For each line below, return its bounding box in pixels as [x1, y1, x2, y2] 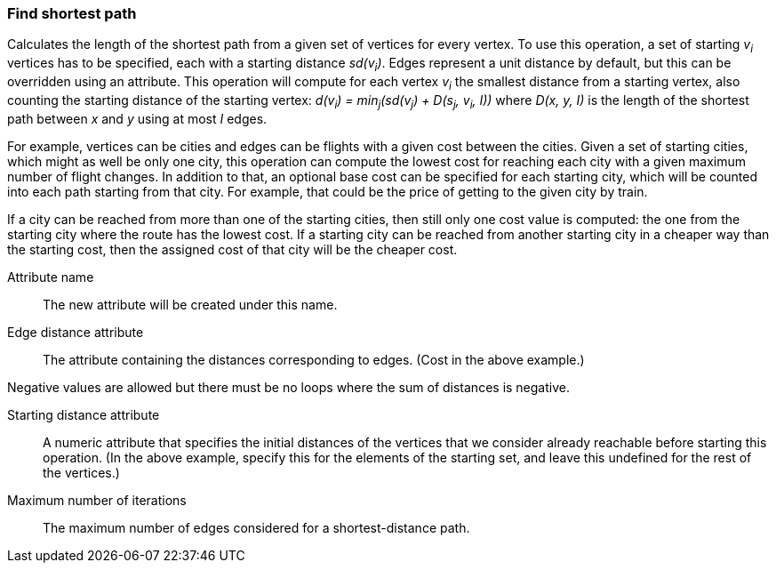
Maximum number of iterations [7, 492, 187, 508]
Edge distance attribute [7, 324, 144, 340]
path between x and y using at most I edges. [7, 110, 268, 126]
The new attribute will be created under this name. [43, 296, 338, 312]
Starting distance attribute [7, 406, 160, 422]
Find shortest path [7, 4, 137, 22]
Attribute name [7, 269, 94, 285]
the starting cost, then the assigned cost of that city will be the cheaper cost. [7, 241, 458, 257]
